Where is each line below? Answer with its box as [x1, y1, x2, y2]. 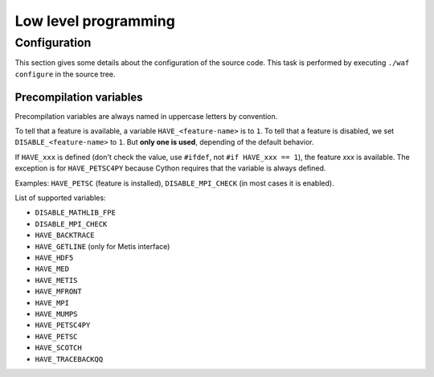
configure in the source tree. [14, 69, 116, 79]
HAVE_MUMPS [35, 309, 78, 318]
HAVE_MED [35, 264, 70, 273]
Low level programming [14, 12, 176, 30]
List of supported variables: [14, 193, 106, 203]
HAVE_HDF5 [35, 253, 74, 262]
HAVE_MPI [35, 298, 70, 307]
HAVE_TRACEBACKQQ [35, 354, 104, 363]
